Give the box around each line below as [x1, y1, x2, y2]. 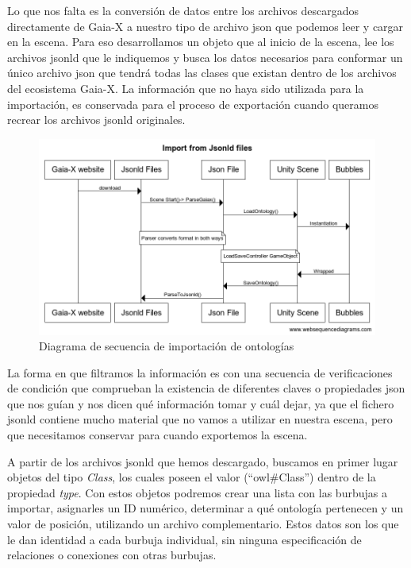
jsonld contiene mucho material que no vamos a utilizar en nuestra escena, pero [7, 411, 393, 427]
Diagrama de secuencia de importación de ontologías [39, 338, 294, 354]
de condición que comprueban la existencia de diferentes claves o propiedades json [7, 380, 405, 396]
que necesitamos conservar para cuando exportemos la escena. [7, 427, 308, 443]
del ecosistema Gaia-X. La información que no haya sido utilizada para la [7, 79, 364, 96]
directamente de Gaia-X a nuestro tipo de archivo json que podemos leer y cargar [7, 17, 404, 34]
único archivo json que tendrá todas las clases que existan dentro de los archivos [7, 64, 397, 81]
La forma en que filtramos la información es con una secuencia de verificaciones [7, 364, 393, 381]
